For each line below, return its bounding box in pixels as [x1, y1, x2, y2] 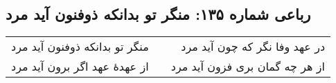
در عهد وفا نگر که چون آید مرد [181, 38, 326, 55]
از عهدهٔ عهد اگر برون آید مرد [11, 58, 149, 75]
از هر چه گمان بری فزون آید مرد [170, 58, 326, 75]
